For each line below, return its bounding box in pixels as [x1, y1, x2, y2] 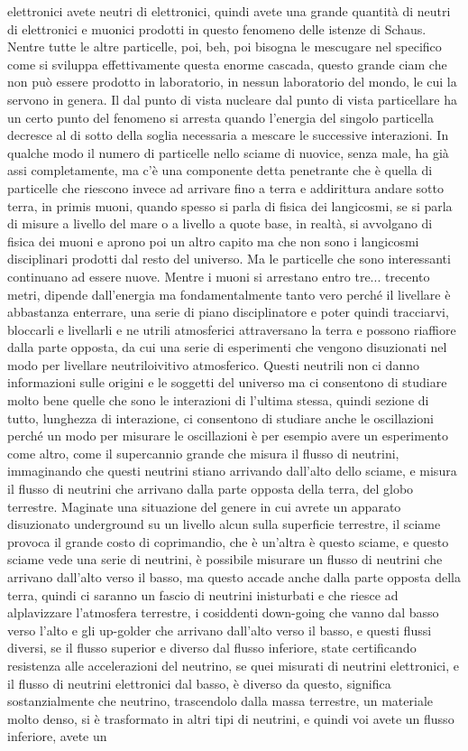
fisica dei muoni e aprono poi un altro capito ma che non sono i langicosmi [7, 231, 419, 250]
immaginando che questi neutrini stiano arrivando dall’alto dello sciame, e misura [7, 461, 457, 480]
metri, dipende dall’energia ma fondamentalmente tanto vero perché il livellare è [7, 284, 451, 303]
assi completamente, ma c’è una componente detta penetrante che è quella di [7, 161, 433, 180]
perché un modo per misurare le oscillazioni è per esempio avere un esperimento [7, 426, 448, 445]
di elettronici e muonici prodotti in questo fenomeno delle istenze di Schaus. [7, 19, 427, 38]
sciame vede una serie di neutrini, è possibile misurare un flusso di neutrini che [7, 550, 443, 569]
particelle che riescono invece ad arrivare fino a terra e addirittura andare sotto [7, 178, 444, 197]
